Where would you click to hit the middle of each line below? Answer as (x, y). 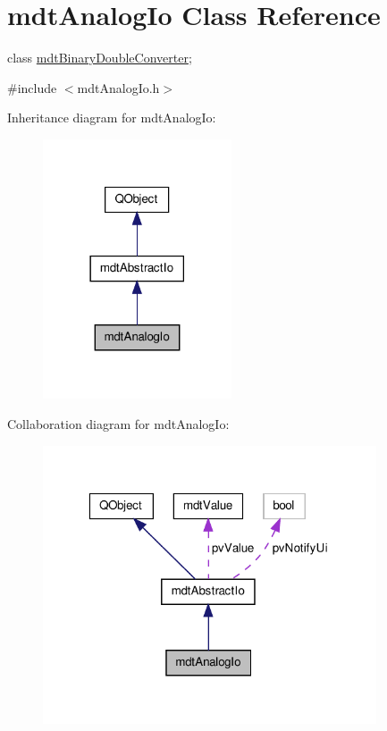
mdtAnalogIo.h (118, 87)
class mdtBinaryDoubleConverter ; (100, 58)
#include (32, 87)
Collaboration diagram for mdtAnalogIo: (118, 423)
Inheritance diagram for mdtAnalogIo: (112, 118)
